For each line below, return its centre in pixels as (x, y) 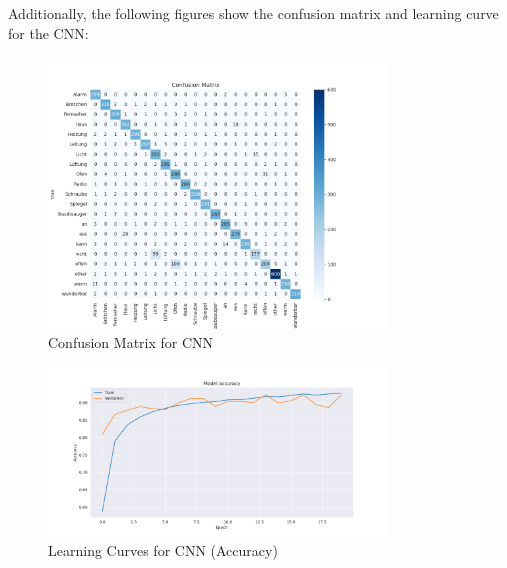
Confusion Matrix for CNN (131, 342)
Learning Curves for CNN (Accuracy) (163, 549)
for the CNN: (48, 32)
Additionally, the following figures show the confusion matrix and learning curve (253, 13)
